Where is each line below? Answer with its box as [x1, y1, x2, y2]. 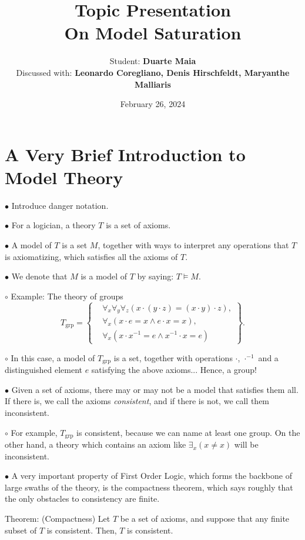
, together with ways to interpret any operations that [98, 239, 289, 251]
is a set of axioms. [106, 219, 171, 231]
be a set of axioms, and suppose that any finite [120, 512, 290, 525]
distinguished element [5, 364, 82, 376]
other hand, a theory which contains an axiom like [5, 438, 186, 451]
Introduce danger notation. [11, 199, 109, 211]
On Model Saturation [64, 21, 242, 45]
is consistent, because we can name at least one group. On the [76, 426, 300, 438]
